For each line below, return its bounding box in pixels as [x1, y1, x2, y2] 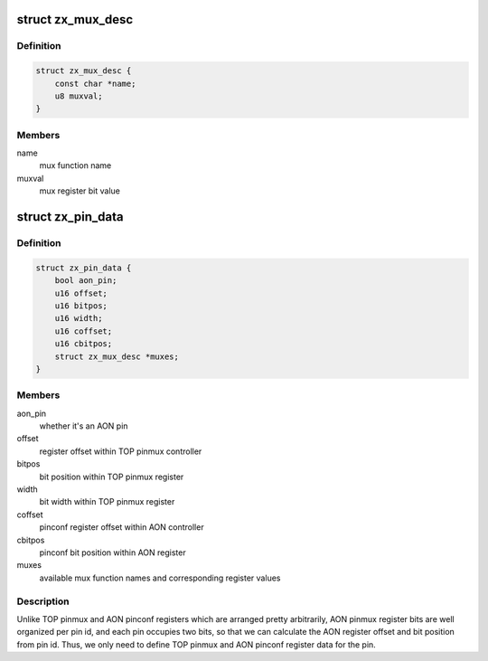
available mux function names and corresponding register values [39, 572, 281, 583]
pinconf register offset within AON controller [39, 522, 204, 533]
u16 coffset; [54, 326, 113, 336]
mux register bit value [39, 185, 121, 196]
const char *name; [54, 78, 136, 89]
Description [16, 595, 70, 608]
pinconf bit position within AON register [39, 547, 186, 558]
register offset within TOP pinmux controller [39, 446, 202, 457]
